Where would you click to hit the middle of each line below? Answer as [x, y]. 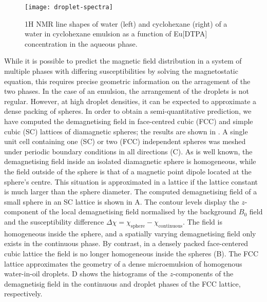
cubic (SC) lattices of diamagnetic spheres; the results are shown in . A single [126, 131]
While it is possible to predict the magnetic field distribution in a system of [123, 61]
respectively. [23, 294]
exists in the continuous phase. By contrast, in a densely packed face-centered [126, 243]
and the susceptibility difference [54, 221]
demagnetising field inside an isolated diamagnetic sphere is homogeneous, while [130, 161]
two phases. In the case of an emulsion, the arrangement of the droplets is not [127, 91]
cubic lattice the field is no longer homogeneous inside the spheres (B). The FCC [131, 253]
